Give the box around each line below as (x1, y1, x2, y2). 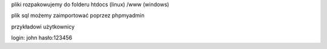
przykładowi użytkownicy (11, 23, 75, 30)
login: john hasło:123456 (11, 34, 73, 42)
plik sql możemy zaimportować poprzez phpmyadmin (11, 12, 145, 19)
